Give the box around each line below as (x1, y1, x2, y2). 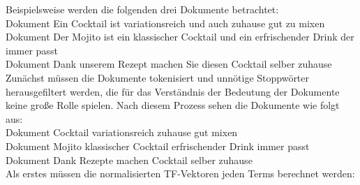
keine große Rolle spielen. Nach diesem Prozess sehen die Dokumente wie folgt (6, 98, 340, 112)
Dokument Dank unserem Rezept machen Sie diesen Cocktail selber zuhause (6, 57, 332, 71)
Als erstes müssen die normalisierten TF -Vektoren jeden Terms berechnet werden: (6, 166, 355, 181)
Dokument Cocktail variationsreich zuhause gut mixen (6, 125, 238, 140)
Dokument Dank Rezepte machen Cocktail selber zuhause (6, 152, 253, 167)
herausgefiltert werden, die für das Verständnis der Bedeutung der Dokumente (6, 84, 340, 98)
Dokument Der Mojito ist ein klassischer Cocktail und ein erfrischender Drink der (6, 29, 354, 44)
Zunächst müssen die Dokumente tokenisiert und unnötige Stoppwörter (6, 70, 310, 84)
